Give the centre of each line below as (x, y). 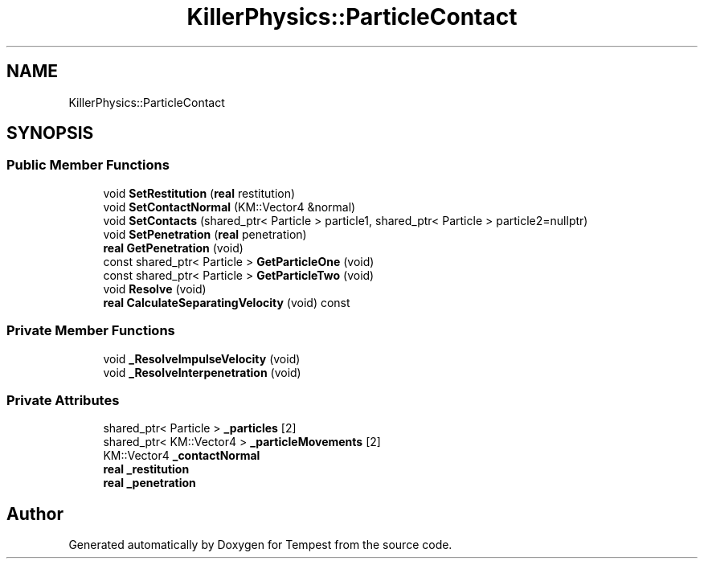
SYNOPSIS (50, 133)
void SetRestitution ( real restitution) (199, 193)
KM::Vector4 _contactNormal (182, 456)
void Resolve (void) (155, 289)
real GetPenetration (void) (173, 248)
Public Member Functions (88, 165)
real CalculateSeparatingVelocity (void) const (227, 302)
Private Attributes (63, 400)
